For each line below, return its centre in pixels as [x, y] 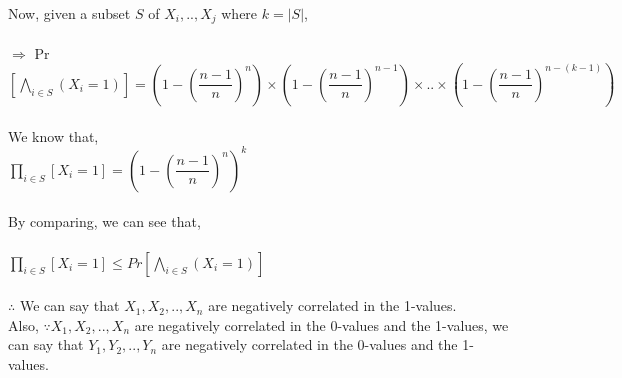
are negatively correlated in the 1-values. [332, 305]
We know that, [53, 135]
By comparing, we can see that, [104, 221]
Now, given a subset [69, 12]
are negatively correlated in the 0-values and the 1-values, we [321, 324]
